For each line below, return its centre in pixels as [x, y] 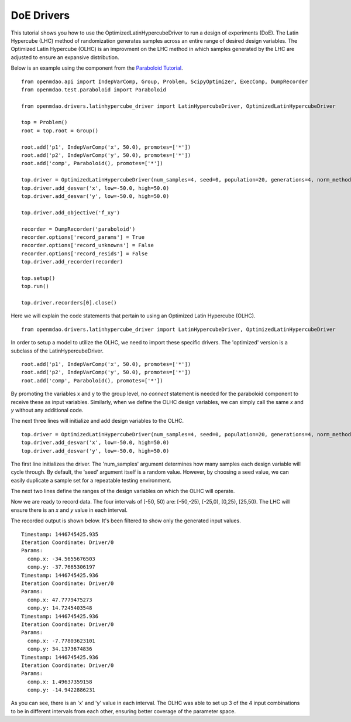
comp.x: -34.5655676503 [61, 559]
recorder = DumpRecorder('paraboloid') [78, 229]
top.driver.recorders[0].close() [69, 303]
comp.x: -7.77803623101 [61, 641]
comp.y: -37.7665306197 [61, 567]
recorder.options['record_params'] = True [83, 237]
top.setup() [38, 278]
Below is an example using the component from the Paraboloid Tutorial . [97, 68]
